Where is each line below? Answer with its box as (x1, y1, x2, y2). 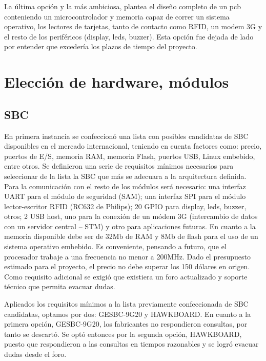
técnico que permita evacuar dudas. (4, 281, 115, 292)
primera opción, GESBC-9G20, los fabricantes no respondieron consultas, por (4, 318, 248, 329)
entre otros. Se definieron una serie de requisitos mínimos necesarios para (4, 161, 234, 171)
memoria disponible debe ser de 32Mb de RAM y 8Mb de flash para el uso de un (4, 231, 258, 242)
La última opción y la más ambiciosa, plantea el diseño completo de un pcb (4, 1, 241, 11)
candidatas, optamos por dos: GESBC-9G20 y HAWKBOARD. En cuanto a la (4, 308, 251, 319)
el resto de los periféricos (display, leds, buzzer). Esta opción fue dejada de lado (4, 31, 254, 42)
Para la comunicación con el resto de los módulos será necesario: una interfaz (4, 180, 246, 191)
